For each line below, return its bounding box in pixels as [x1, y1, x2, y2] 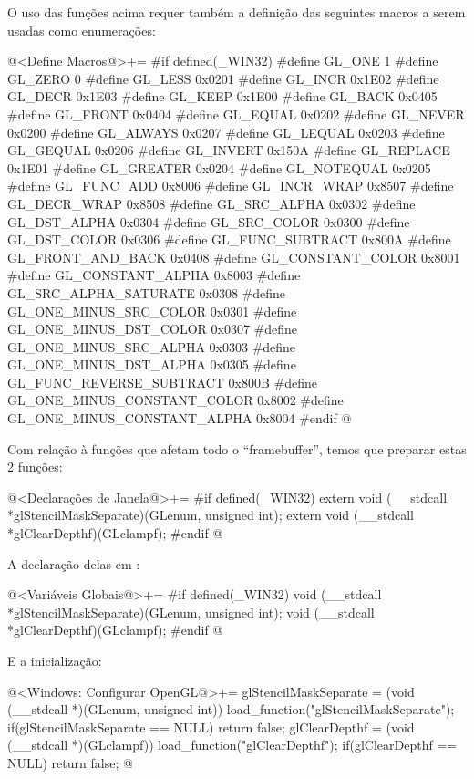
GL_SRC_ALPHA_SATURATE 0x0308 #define [7, 283, 286, 302]
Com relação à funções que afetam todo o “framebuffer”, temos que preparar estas [7, 439, 467, 458]
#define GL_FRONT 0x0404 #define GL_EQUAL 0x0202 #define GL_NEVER [7, 104, 465, 123]
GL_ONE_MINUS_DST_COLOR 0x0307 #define [7, 319, 298, 338]
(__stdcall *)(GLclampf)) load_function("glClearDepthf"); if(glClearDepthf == [7, 735, 458, 754]
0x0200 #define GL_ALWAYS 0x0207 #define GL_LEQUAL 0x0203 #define [7, 122, 445, 141]
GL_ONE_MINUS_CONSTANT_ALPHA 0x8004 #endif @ [7, 409, 352, 428]
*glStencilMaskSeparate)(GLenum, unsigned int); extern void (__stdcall [7, 505, 414, 525]
